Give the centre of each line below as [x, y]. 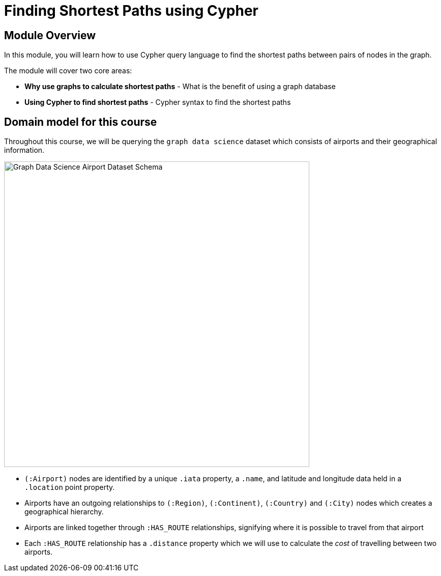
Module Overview [50, 35]
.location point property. [70, 487]
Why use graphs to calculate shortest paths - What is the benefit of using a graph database [180, 87]
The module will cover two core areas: [68, 71]
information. [24, 150]
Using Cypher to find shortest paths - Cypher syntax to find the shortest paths [158, 102]
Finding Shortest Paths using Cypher [131, 11]
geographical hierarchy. [64, 512]
